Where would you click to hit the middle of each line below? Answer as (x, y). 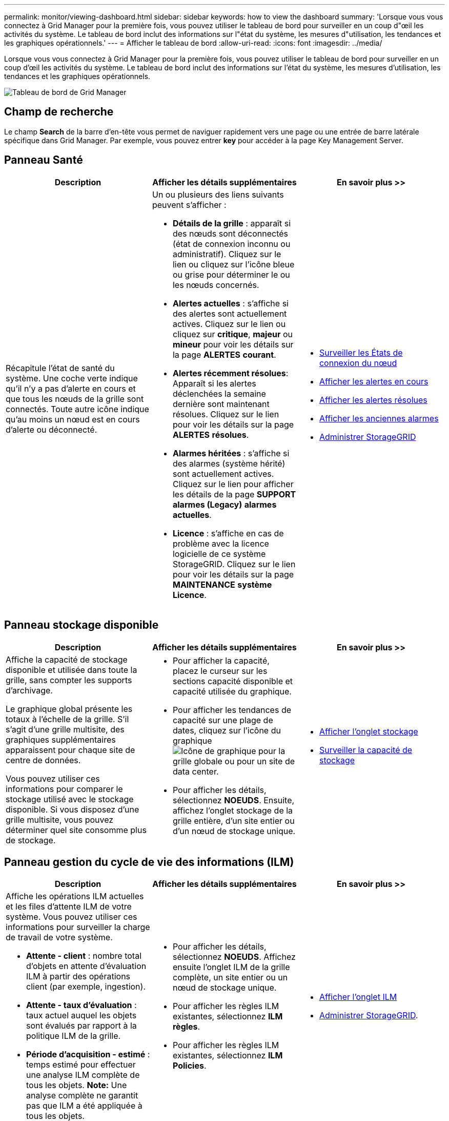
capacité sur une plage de (223, 720)
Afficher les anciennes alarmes (379, 418)
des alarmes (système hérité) (229, 463)
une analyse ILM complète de (83, 1075)
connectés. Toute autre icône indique (77, 409)
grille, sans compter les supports (69, 680)
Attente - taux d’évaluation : (81, 1005)
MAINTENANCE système (222, 584)
